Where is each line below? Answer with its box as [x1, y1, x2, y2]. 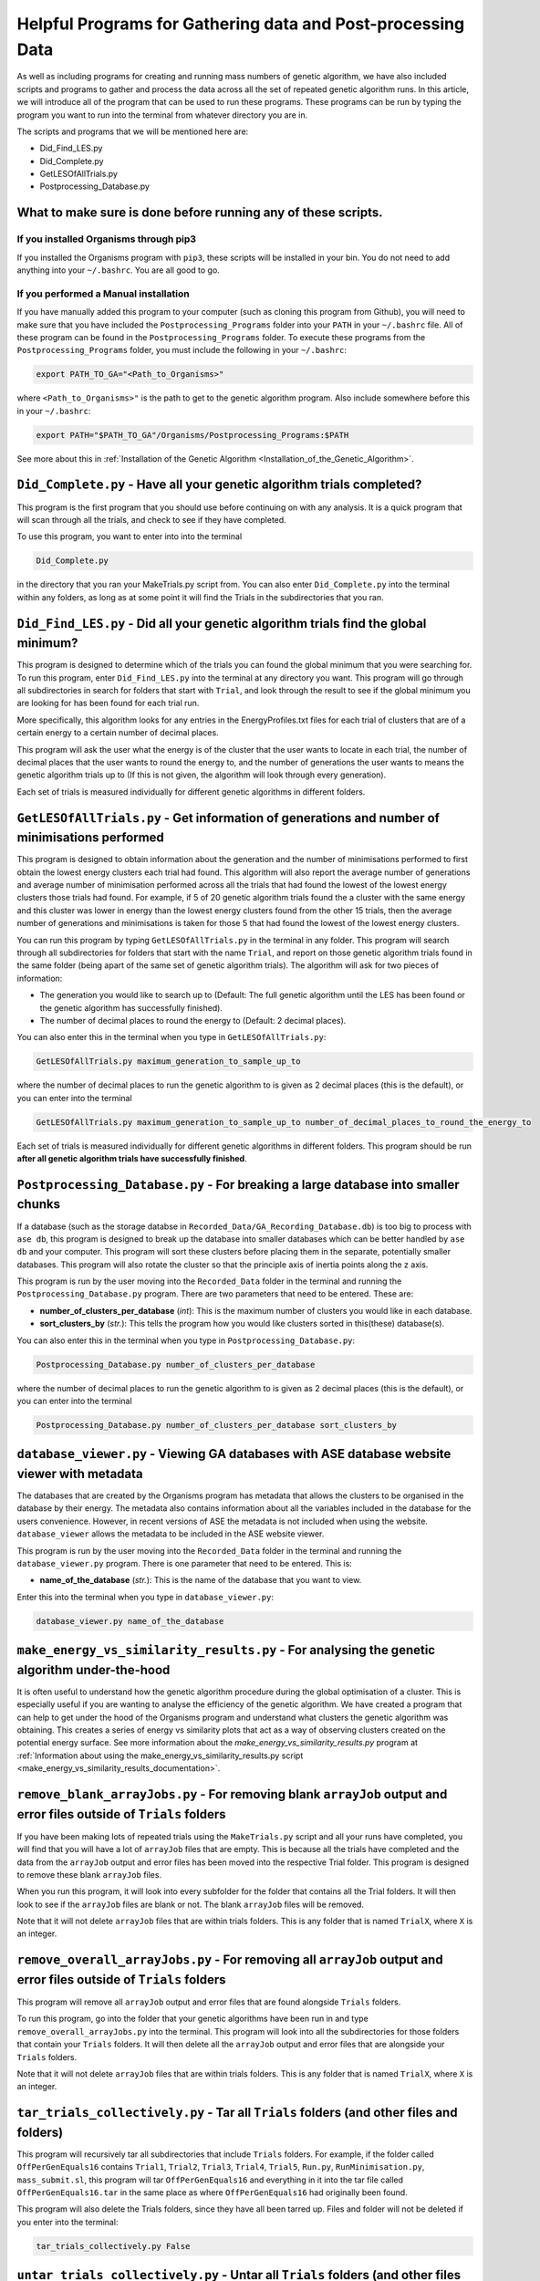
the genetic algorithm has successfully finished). [39, 1002, 223, 1013]
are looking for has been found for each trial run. [16, 698, 200, 709]
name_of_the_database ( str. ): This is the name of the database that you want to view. [39, 1575, 362, 1586]
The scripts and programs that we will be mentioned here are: [16, 126, 249, 137]
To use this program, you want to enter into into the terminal [16, 531, 243, 542]
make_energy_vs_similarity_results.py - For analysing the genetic [16, 1642, 436, 1658]
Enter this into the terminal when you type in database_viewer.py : [16, 1591, 274, 1602]
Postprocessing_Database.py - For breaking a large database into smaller [16, 1177, 460, 1193]
